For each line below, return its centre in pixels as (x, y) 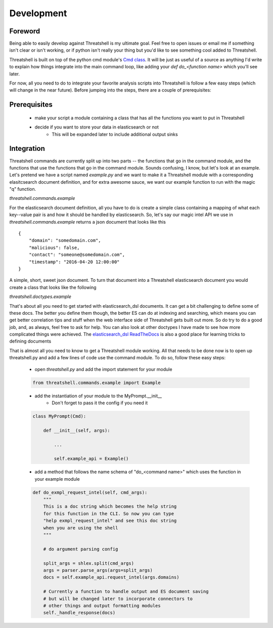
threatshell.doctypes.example (40, 297)
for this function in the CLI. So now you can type (109, 513)
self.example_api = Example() (91, 459)
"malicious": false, (54, 247)
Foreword (25, 31)
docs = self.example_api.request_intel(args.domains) (111, 577)
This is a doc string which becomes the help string (110, 507)
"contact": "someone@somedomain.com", (77, 255)
